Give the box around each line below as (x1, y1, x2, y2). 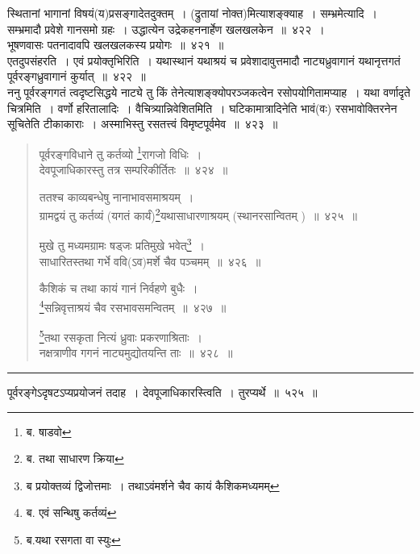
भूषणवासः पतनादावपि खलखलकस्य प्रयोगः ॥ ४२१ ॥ (7, 36, 224, 53)
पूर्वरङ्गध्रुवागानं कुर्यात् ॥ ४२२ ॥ (7, 68, 146, 85)
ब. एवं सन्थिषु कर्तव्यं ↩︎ (26, 504, 117, 521)
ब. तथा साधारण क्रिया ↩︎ (26, 450, 124, 467)
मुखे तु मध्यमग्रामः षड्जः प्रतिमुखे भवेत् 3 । (39, 235, 206, 254)
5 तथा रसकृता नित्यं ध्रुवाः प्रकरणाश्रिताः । (39, 327, 203, 345)
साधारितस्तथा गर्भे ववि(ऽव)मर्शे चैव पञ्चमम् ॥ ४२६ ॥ (39, 252, 261, 269)
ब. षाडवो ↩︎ (26, 423, 72, 439)
